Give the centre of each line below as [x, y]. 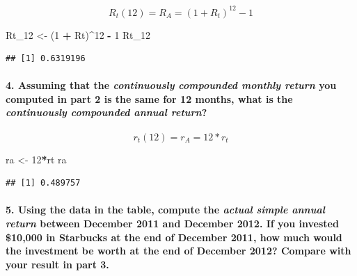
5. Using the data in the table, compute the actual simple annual [165, 210]
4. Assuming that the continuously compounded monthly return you [171, 85]
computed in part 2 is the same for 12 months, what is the [149, 98]
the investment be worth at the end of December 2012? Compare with [178, 251]
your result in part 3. [57, 264]
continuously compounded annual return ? [106, 112]
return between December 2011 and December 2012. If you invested [172, 224]
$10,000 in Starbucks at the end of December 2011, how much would [174, 237]
